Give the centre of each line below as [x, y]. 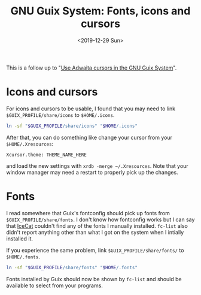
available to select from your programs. [55, 285]
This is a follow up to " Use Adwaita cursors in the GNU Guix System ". [92, 68]
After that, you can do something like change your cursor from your [89, 137]
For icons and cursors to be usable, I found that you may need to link [91, 109]
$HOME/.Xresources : [30, 144]
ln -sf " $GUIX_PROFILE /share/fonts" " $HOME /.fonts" [72, 267]
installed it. [20, 239]
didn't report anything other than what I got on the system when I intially [95, 232]
